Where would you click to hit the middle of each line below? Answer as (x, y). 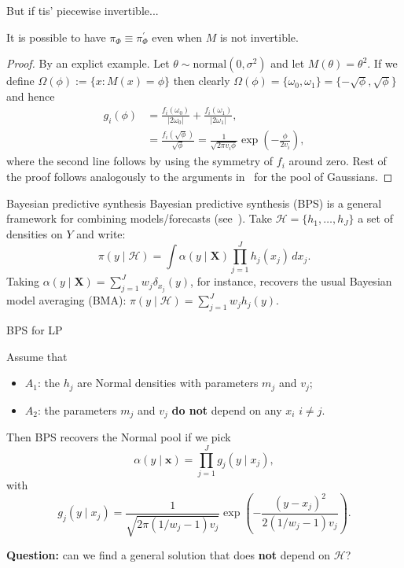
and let (288, 63)
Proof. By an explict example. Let (88, 63)
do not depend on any (227, 409)
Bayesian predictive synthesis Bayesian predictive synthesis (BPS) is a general (194, 203)
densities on (35, 233)
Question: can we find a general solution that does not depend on (169, 555)
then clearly (202, 81)
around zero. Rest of (338, 161)
